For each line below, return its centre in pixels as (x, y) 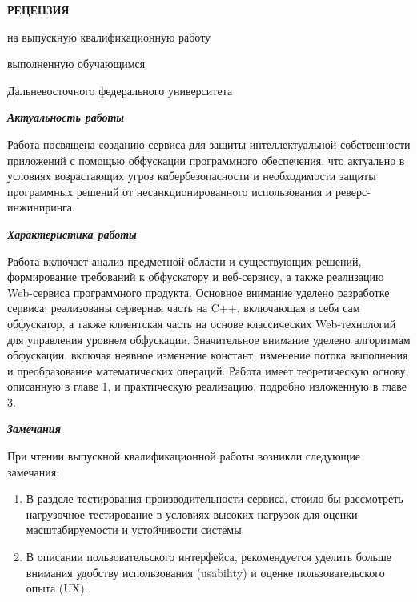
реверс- (353, 191)
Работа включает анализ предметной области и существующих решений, (184, 261)
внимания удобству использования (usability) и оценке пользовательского (205, 572)
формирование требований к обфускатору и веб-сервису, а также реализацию (196, 277)
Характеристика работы (72, 233)
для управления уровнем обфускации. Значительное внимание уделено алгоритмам (209, 339)
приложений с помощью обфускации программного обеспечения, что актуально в (206, 160)
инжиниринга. (41, 207)
